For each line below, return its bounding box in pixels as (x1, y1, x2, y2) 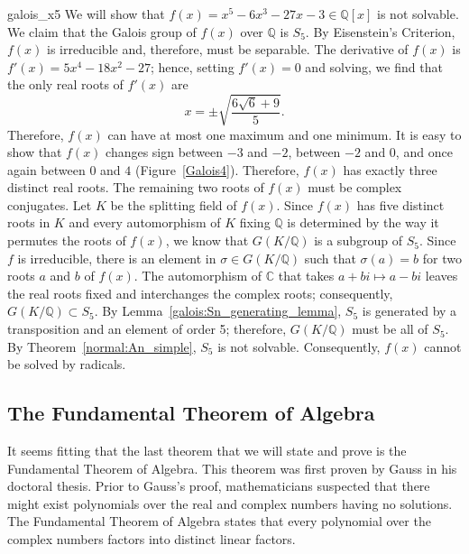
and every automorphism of (69, 213, 221, 232)
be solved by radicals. (7, 355, 126, 374)
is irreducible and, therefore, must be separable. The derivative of (47, 40, 409, 59)
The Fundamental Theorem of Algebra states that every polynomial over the (7, 512, 431, 531)
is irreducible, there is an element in (17, 248, 216, 267)
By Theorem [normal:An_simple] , (7, 337, 197, 355)
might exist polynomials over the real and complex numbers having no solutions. (7, 494, 453, 512)
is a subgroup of (314, 231, 402, 250)
